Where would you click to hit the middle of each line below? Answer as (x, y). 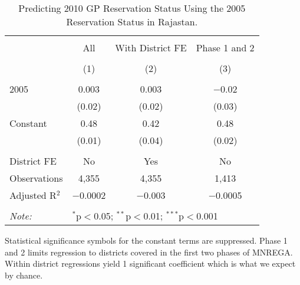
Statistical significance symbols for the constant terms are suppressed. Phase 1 (146, 240)
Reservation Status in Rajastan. (132, 22)
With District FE (151, 47)
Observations (36, 178)
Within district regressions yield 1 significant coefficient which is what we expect (150, 263)
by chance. (24, 275)
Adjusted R (33, 195)
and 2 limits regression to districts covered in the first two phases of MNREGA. (149, 252)
